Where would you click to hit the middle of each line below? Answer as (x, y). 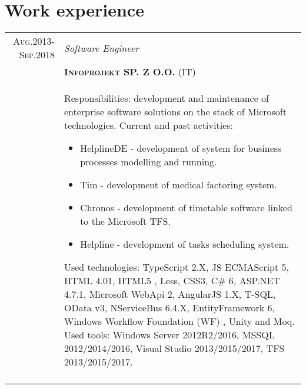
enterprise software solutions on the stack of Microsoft (175, 112)
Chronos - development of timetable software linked (186, 208)
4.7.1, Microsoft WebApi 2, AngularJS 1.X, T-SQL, (170, 294)
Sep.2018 (37, 55)
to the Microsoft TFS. (125, 221)
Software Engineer (101, 48)
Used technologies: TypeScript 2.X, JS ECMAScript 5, (177, 267)
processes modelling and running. (149, 162)
